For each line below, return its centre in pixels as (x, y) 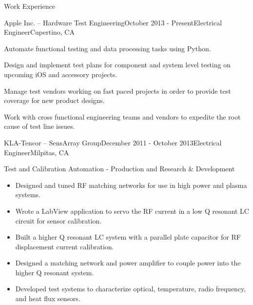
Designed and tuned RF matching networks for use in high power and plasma (131, 185)
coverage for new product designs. (54, 100)
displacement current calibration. (65, 246)
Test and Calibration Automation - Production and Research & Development (119, 169)
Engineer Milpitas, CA (37, 152)
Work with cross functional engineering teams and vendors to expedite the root (122, 116)
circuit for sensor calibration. (58, 220)
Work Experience (29, 6)
